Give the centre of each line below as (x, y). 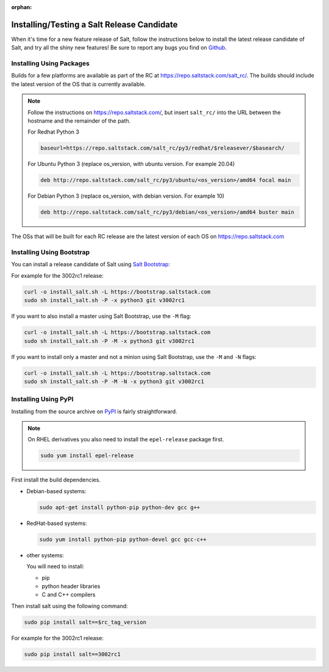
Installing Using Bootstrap (51, 252)
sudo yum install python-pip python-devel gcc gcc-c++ (123, 539)
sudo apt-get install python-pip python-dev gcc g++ (120, 507)
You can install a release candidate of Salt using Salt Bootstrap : (91, 264)
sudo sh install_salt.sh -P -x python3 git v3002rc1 (104, 300)
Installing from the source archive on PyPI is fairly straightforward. (94, 411)
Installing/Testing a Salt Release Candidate (94, 24)
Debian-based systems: (56, 491)
